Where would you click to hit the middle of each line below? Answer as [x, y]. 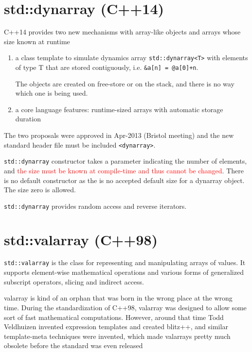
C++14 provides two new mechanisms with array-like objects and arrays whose [122, 32]
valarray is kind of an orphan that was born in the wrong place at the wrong [118, 298]
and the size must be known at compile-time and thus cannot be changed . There [124, 170]
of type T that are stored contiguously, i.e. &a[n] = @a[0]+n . [107, 67]
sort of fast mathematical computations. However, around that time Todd [114, 317]
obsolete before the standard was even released [73, 345]
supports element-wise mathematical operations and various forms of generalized [124, 272]
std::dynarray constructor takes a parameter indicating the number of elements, [126, 161]
